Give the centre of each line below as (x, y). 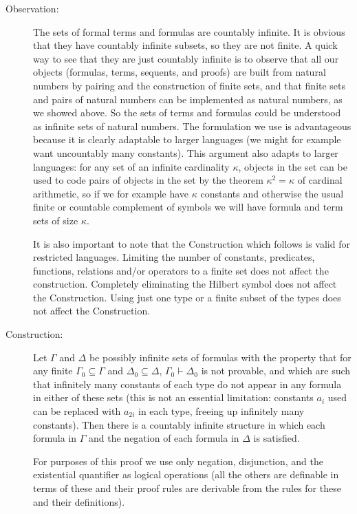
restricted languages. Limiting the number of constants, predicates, (174, 257)
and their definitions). (79, 501)
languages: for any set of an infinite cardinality (131, 166)
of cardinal (320, 180)
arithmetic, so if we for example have (111, 193)
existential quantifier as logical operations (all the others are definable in (186, 474)
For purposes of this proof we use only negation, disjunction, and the (178, 461)
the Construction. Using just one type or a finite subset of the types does (187, 297)
